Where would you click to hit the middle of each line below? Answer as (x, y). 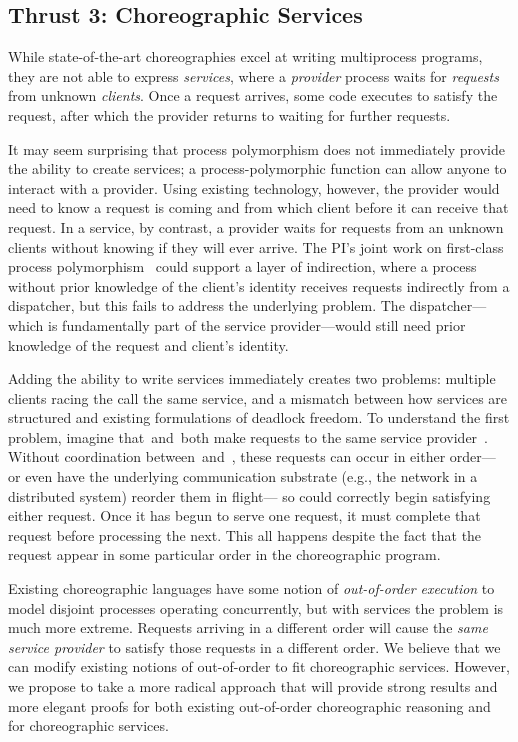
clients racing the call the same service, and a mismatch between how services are (258, 397)
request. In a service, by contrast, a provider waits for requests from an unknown (256, 226)
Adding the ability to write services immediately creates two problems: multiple (252, 378)
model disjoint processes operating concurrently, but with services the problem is (256, 607)
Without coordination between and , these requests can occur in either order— (252, 456)
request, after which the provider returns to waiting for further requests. (229, 114)
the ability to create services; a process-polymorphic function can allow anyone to (257, 168)
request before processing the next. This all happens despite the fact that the (245, 534)
